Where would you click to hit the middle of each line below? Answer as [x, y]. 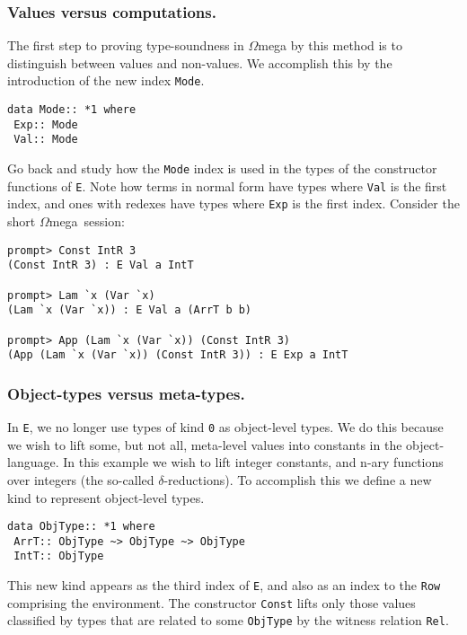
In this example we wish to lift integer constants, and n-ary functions [253, 462]
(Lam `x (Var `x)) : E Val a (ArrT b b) [130, 310]
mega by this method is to [330, 45]
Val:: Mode [46, 140]
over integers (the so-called [81, 479]
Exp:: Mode [46, 124]
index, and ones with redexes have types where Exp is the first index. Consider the [233, 203]
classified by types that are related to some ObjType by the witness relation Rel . [228, 620]
